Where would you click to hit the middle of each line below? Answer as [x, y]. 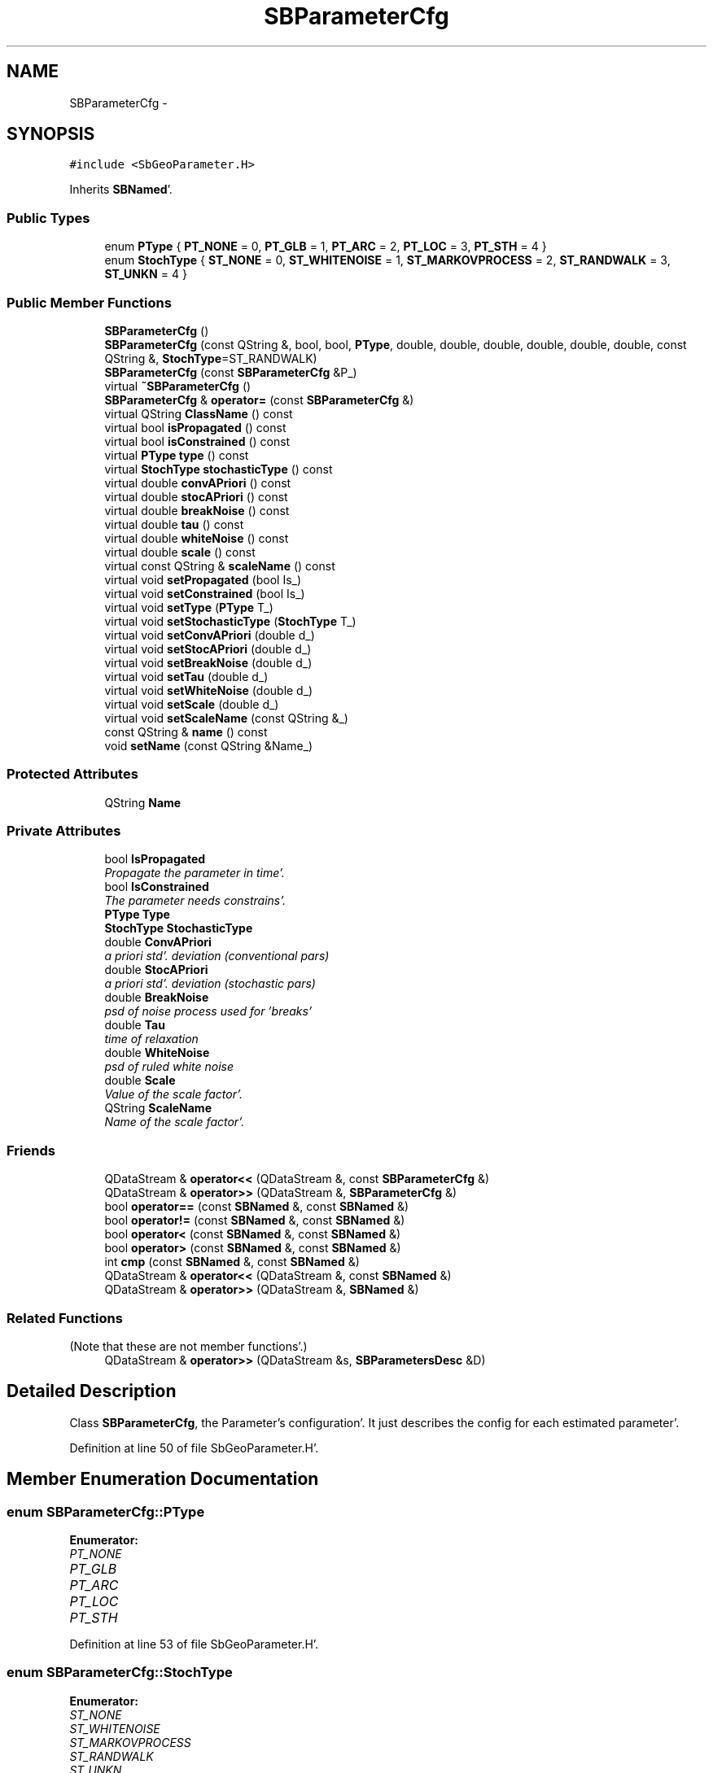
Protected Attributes [72, 774]
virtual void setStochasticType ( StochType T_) [230, 621]
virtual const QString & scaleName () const [220, 566]
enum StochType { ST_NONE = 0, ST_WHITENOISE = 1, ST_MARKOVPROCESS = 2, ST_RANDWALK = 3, [387, 260]
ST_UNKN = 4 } [146, 274]
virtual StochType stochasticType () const [219, 469]
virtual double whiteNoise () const [197, 538]
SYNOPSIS [51, 134]
